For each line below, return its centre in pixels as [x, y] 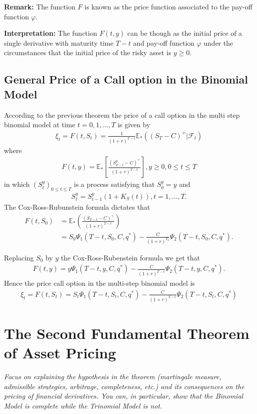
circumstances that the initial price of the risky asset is [88, 52]
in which [17, 184]
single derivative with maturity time [59, 42]
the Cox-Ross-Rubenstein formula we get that [130, 257]
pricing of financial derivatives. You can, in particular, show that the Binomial [124, 396]
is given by [134, 124]
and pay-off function [164, 42]
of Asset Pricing [60, 353]
